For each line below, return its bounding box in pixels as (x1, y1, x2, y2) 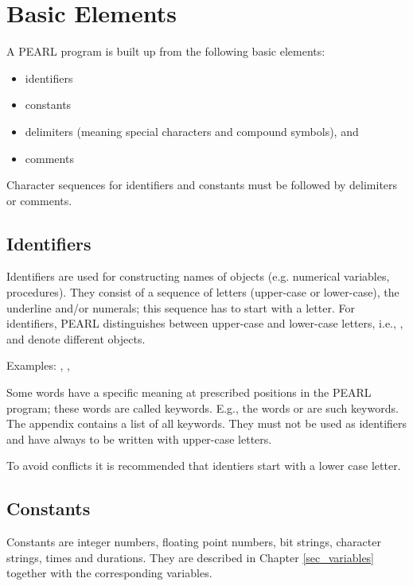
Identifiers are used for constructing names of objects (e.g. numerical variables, (6, 268, 390, 285)
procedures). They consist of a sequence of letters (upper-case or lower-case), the (6, 284, 399, 301)
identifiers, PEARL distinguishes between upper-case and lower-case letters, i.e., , (6, 315, 403, 332)
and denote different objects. (6, 330, 146, 347)
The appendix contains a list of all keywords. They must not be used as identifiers (6, 415, 407, 432)
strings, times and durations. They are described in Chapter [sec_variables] (6, 549, 375, 565)
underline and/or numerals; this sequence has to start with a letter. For (6, 299, 355, 316)
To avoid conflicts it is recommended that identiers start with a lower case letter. (6, 457, 401, 474)
